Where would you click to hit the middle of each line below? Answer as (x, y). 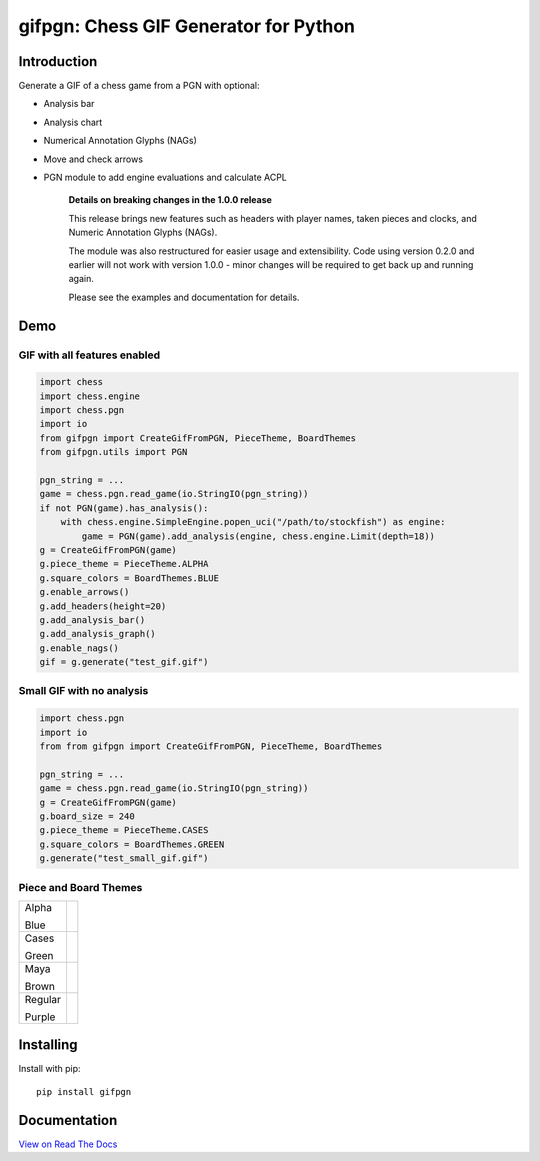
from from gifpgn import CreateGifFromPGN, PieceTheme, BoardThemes (211, 746)
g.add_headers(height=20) (103, 606)
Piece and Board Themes (80, 887)
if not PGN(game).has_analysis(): (124, 508)
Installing (48, 1045)
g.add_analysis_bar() (92, 619)
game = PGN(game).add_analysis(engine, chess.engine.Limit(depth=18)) (258, 536)
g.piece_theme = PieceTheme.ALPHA (124, 564)
